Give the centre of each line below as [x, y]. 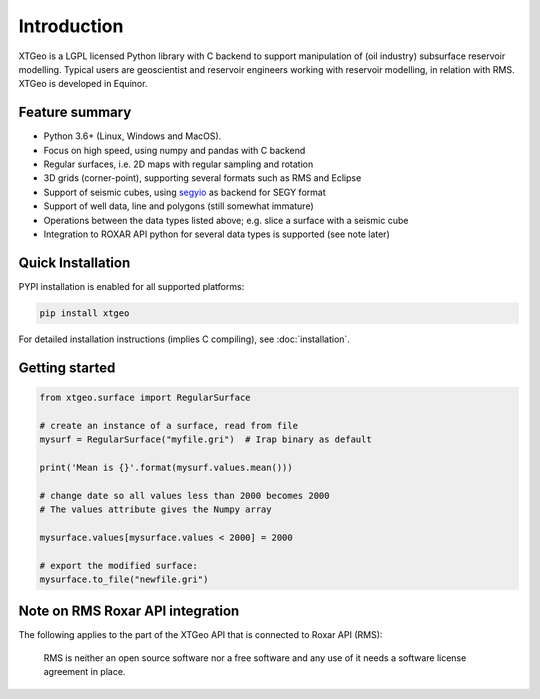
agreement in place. [84, 672]
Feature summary [75, 112]
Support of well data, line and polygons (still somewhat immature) [178, 206]
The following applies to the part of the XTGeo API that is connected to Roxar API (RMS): [200, 635]
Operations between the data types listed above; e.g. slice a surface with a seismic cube [226, 220]
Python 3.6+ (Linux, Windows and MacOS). [132, 136]
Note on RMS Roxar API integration [129, 611]
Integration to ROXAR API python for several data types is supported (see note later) [216, 234]
